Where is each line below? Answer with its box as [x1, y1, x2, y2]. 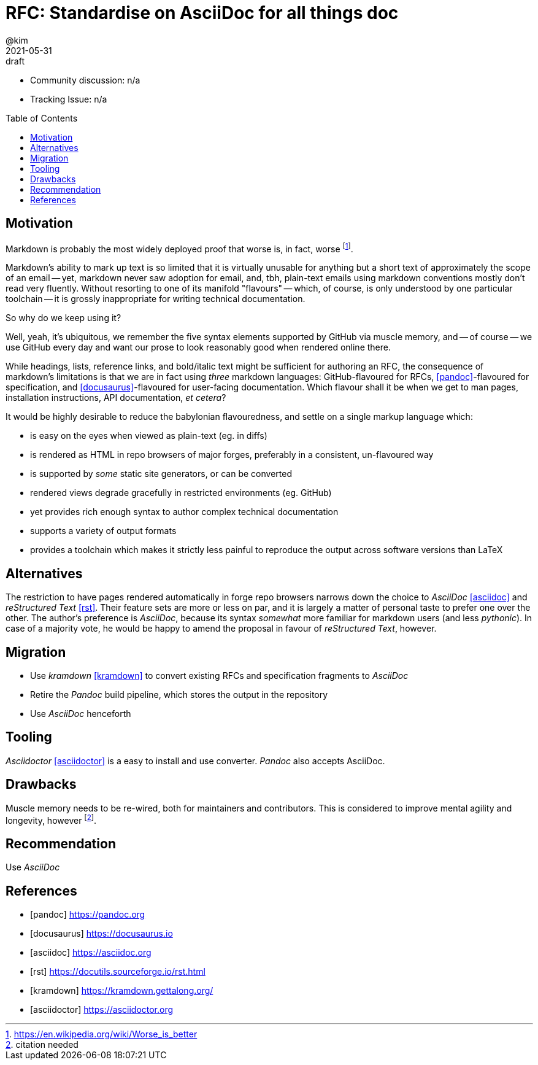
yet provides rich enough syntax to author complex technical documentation [30, 506, 339, 517]
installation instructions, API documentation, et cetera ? [6, 392, 226, 403]
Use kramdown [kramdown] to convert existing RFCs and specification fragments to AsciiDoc [30, 670, 409, 681]
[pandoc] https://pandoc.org [30, 908, 145, 920]
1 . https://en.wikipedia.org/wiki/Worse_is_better [6, 1028, 198, 1039]
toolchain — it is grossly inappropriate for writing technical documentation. [6, 293, 306, 304]
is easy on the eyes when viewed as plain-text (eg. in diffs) [30, 430, 267, 441]
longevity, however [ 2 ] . [6, 813, 97, 826]
